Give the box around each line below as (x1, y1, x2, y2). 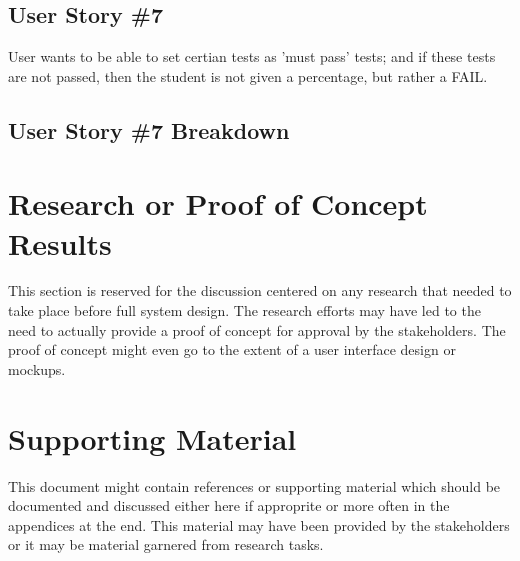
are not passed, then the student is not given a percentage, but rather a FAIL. (8, 65, 488, 86)
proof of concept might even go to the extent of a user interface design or (8, 339, 456, 360)
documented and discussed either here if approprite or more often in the (8, 495, 450, 516)
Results (8, 222, 112, 263)
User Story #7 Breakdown (8, 114, 290, 145)
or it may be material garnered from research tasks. (8, 534, 324, 555)
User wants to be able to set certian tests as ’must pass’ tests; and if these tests (8, 46, 496, 67)
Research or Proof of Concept (8, 183, 428, 224)
